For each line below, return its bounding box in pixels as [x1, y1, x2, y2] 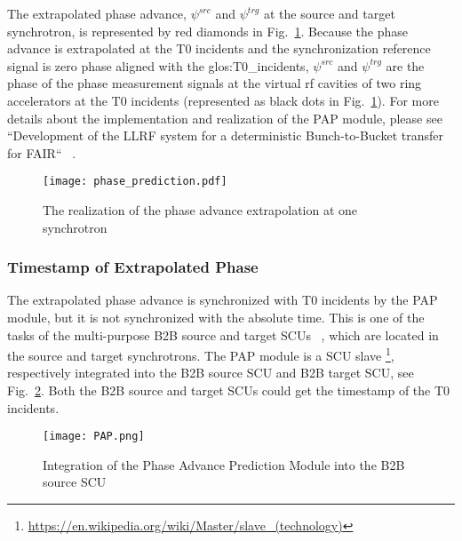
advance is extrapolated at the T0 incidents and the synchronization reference [7, 39, 431, 58]
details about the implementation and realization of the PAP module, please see [7, 108, 442, 127]
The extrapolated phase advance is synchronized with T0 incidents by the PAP [7, 290, 438, 309]
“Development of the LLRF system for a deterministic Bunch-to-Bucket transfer [7, 126, 443, 145]
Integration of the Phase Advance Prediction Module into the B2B [43, 455, 405, 473]
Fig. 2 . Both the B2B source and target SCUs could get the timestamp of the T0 [7, 381, 450, 400]
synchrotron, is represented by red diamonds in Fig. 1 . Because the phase [7, 21, 408, 40]
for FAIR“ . [7, 143, 76, 162]
